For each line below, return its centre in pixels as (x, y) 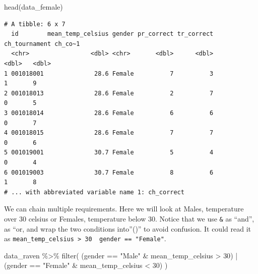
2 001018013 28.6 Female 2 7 (109, 93)
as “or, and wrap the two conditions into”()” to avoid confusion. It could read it (127, 228)
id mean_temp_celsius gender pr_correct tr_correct (112, 34)
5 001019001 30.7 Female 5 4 (109, 153)
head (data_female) (34, 7)
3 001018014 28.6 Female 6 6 (109, 113)
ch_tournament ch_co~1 (42, 44)
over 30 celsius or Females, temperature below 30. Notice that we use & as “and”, (129, 218)
